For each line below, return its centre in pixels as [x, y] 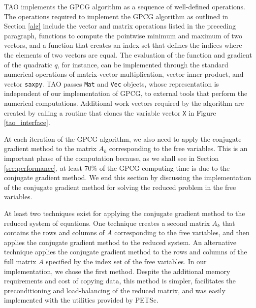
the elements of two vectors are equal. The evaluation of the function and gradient [128, 54]
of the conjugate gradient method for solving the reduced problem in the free [120, 187]
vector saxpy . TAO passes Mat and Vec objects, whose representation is [112, 83]
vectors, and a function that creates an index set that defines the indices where [123, 45]
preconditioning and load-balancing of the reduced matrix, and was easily [115, 290]
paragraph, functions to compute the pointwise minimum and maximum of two [123, 35]
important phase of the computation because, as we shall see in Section [112, 158]
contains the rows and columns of [54, 232]
